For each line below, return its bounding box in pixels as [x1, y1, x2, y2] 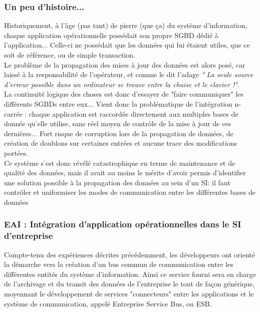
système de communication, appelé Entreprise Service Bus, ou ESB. [4, 298, 212, 308]
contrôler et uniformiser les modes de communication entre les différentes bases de [4, 187, 255, 197]
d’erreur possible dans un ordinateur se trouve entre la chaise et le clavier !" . [4, 79, 239, 89]
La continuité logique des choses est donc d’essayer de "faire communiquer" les [4, 89, 243, 99]
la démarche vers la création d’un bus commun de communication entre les [4, 259, 233, 269]
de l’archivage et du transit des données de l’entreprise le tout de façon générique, [4, 278, 255, 289]
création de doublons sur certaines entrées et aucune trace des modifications [4, 138, 237, 148]
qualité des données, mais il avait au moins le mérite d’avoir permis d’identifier [4, 167, 246, 178]
